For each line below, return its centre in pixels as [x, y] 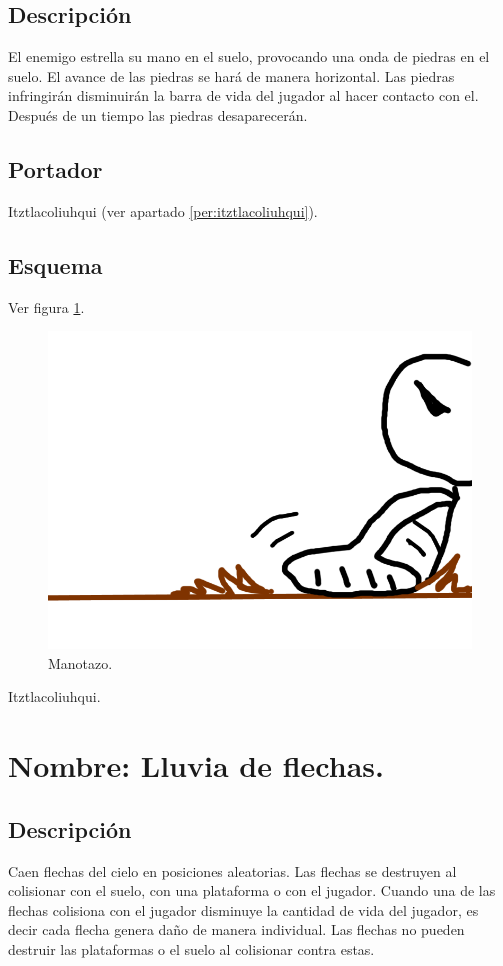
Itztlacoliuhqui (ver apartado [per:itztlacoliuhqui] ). [163, 210]
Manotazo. [80, 662]
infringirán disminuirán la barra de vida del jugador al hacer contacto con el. [243, 95]
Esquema [55, 264]
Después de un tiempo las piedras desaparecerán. [158, 114]
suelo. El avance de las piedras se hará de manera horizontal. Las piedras [231, 75]
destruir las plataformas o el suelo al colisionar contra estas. [191, 948]
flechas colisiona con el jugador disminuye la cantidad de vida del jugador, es [243, 909]
